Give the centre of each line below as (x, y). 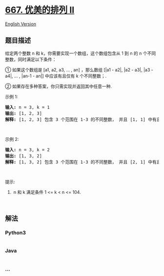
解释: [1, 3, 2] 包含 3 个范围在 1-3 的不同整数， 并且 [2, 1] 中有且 (83, 162)
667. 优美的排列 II (40, 10)
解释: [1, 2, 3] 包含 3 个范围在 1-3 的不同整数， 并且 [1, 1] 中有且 (83, 119)
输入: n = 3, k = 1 (28, 107)
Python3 (15, 233)
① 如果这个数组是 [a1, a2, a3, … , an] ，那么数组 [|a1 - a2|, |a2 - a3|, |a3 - (79, 69)
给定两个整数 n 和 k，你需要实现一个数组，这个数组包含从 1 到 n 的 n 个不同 (81, 53)
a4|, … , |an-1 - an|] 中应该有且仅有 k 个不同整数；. (56, 76)
